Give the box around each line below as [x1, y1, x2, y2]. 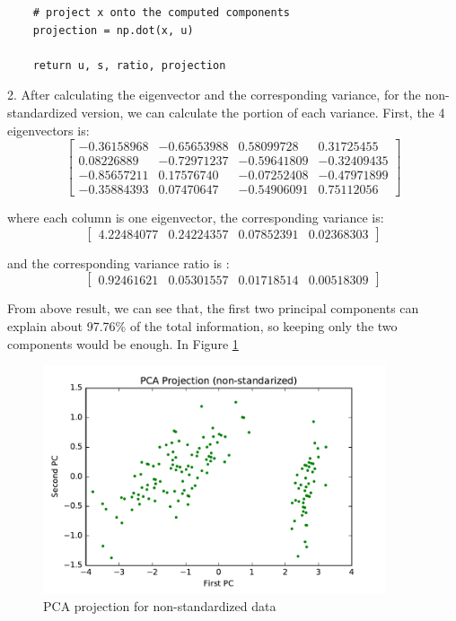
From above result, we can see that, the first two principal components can [7, 299, 419, 318]
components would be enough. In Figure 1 [7, 334, 239, 353]
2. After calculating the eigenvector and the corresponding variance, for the [7, 85, 421, 104]
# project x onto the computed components [32, 6, 290, 19]
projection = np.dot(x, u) [32, 23, 194, 37]
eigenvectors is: [7, 120, 90, 139]
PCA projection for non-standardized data [43, 597, 276, 616]
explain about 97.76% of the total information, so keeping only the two [7, 317, 398, 336]
